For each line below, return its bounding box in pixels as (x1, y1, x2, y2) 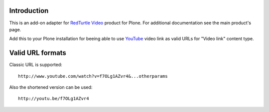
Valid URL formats (9, 49, 67, 57)
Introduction (9, 6, 49, 15)
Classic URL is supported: (9, 62, 62, 68)
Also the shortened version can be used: (9, 84, 93, 90)
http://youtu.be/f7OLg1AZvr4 (18, 96, 89, 102)
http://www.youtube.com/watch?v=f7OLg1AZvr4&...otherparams (18, 73, 168, 79)
